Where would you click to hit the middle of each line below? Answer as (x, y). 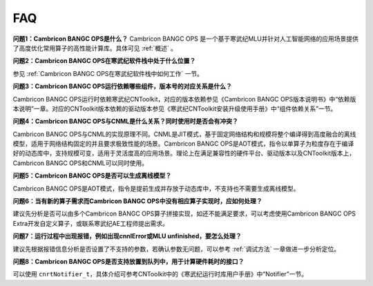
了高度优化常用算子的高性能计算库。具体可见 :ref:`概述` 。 (95, 48)
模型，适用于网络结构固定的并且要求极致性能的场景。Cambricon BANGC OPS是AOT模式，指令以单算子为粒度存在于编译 (183, 144)
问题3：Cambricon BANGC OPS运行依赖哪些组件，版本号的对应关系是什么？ (123, 86)
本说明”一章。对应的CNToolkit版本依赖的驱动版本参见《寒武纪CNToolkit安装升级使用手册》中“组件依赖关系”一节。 (175, 108)
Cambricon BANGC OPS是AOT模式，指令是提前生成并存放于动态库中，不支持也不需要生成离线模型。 (156, 188)
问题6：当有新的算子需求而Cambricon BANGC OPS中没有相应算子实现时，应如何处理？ (137, 201)
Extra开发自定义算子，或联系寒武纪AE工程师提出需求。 (91, 223)
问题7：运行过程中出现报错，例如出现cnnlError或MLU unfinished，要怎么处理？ (127, 236)
